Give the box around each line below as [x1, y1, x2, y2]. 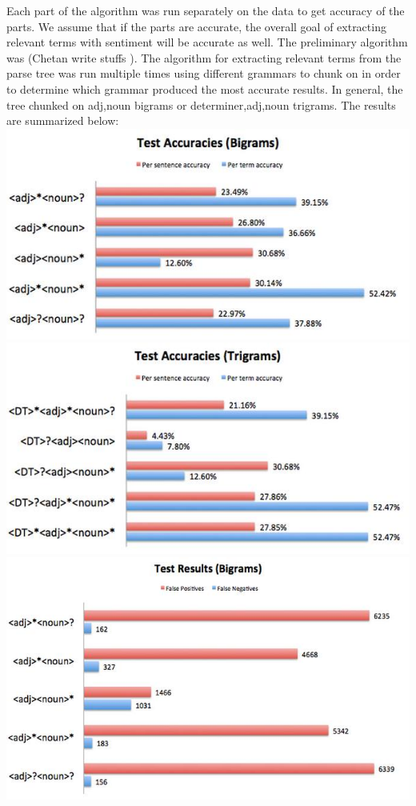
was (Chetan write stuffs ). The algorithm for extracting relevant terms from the [6, 49, 402, 66]
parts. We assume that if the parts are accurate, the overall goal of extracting [6, 18, 386, 34]
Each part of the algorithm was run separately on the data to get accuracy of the [6, 2, 405, 18]
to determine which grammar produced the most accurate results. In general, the [6, 80, 403, 97]
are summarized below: [6, 112, 119, 129]
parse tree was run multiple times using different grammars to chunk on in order [6, 65, 401, 82]
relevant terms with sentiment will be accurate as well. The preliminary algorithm [6, 34, 408, 50]
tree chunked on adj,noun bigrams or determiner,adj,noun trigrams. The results [6, 96, 396, 113]
